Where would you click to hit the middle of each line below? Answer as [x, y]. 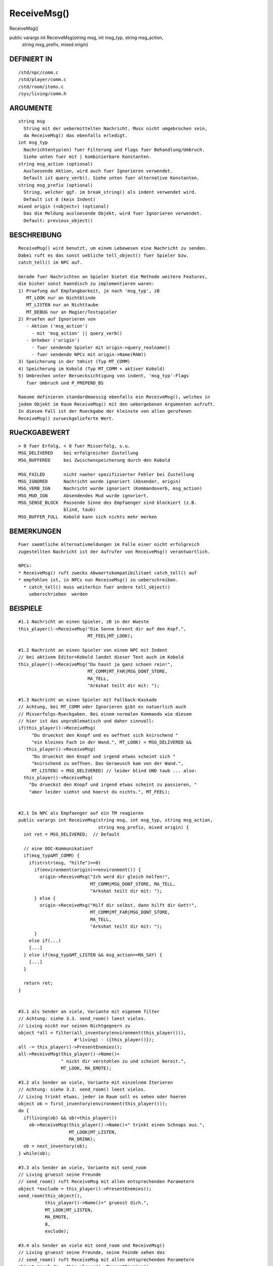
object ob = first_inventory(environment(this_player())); [93, 1103]
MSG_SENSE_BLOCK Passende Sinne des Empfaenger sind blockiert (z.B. [108, 503]
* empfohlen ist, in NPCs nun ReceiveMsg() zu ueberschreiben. [98, 580]
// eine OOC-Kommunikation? [58, 848]
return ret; [38, 983]
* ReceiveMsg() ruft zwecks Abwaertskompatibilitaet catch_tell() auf [108, 573]
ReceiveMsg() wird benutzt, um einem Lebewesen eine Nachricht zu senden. [113, 248]
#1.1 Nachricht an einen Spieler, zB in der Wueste [84, 622]
